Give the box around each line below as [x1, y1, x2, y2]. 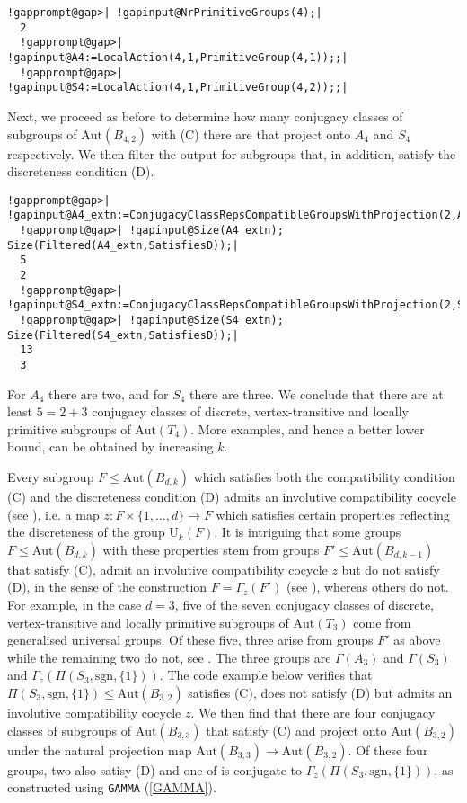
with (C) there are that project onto [151, 124, 351, 143]
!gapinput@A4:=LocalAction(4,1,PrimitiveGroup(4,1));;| [7, 50, 348, 64]
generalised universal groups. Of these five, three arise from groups [7, 630, 374, 649]
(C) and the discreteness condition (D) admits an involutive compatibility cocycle [7, 486, 456, 505]
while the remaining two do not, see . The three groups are [7, 647, 331, 666]
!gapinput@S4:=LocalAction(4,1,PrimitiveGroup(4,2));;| [7, 81, 348, 94]
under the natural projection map [7, 740, 192, 759]
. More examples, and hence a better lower [190, 419, 425, 438]
